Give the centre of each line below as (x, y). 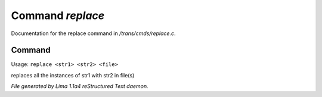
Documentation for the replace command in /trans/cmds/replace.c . (93, 33)
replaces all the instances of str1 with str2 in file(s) (73, 75)
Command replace (58, 15)
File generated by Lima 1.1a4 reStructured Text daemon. (80, 86)
